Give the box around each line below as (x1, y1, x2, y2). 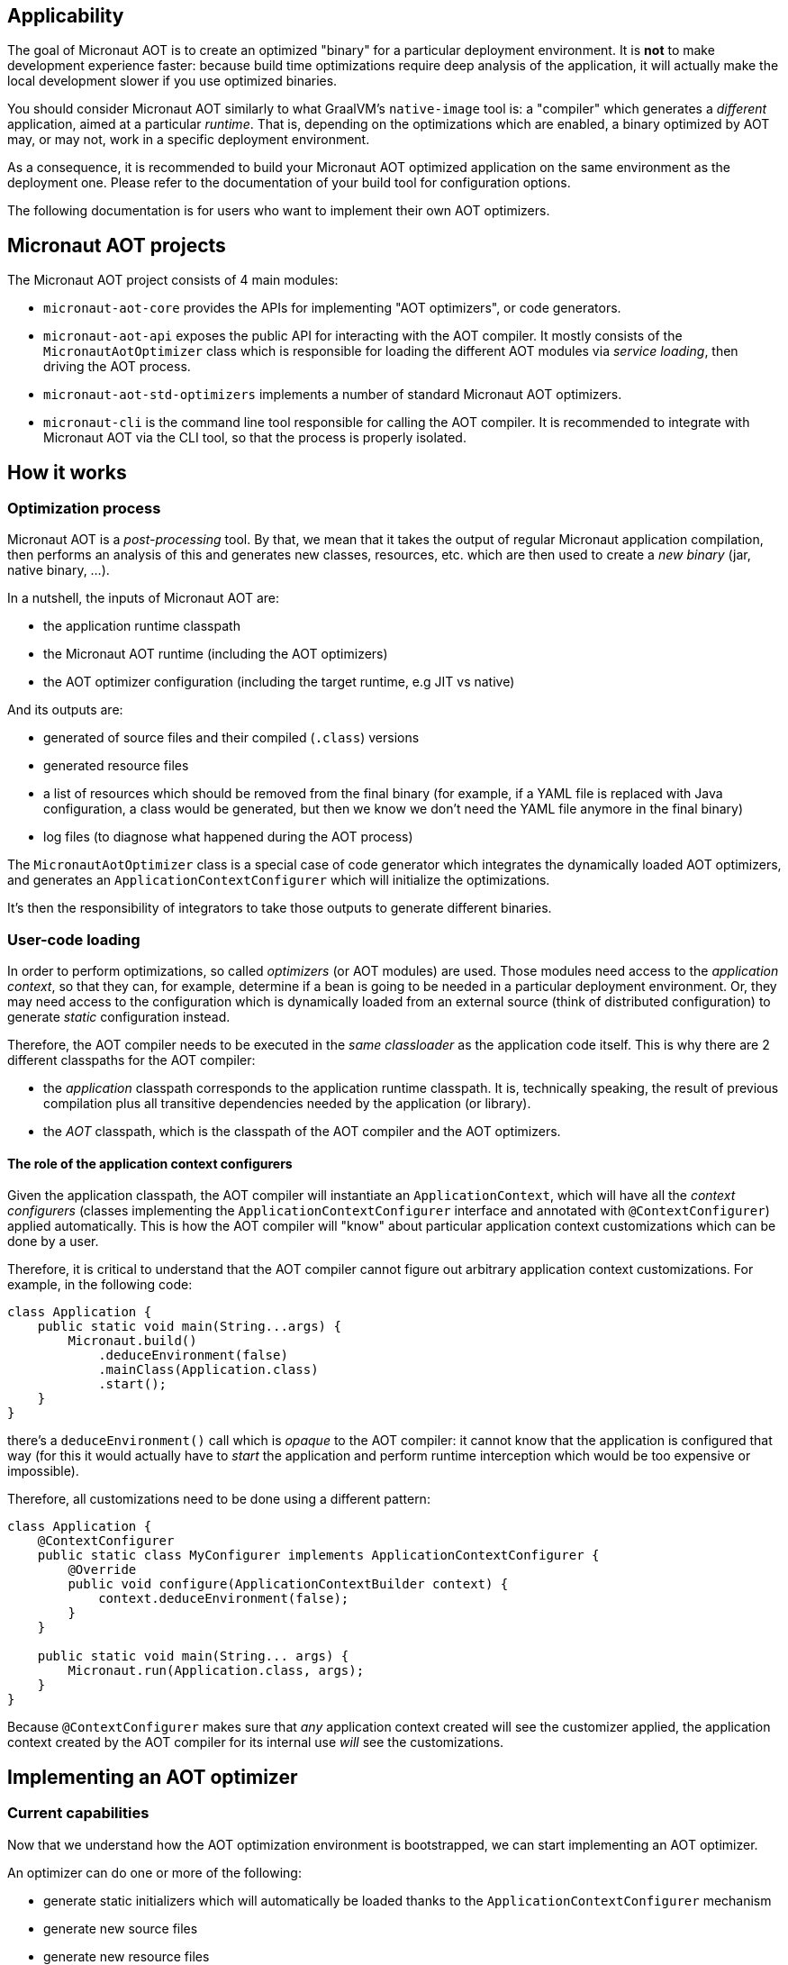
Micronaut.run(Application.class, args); (68, 1663, 365, 1678)
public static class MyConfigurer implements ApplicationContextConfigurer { (37, 1548, 600, 1563)
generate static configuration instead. (7, 1009, 231, 1025)
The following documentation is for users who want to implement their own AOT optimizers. (7, 203, 550, 219)
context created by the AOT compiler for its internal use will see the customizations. (7, 1734, 504, 1751)
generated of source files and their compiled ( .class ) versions (43, 730, 420, 746)
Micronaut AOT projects (7, 233, 226, 257)
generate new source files (43, 1920, 198, 1936)
